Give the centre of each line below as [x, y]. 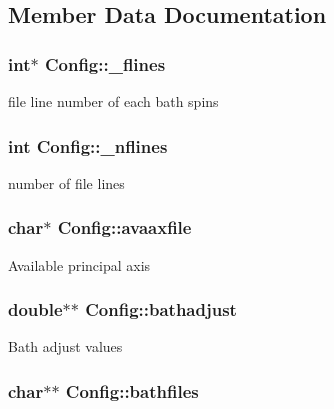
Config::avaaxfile [124, 227]
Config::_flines [105, 63]
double [35, 309]
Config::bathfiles [132, 390]
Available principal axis [79, 264]
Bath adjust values [65, 346]
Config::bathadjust [161, 309]
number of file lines [66, 182]
